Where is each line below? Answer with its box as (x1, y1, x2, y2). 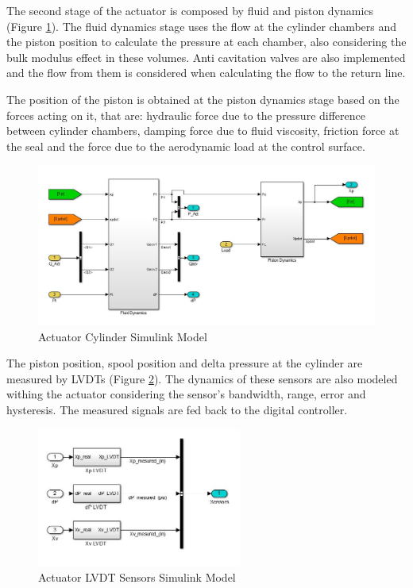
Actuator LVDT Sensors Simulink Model (38, 569, 236, 586)
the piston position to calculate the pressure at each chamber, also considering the (6, 33, 407, 50)
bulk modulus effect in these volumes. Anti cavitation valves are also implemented (6, 48, 406, 65)
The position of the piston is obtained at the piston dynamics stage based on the (6, 90, 399, 107)
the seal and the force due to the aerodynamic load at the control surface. (6, 137, 365, 154)
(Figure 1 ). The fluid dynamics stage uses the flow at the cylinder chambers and (6, 17, 397, 34)
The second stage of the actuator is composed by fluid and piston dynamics (6, 2, 374, 18)
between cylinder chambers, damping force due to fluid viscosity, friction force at (6, 122, 399, 139)
